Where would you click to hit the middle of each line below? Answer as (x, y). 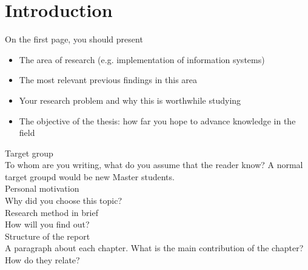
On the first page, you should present (74, 39)
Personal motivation (42, 188)
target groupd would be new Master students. (90, 176)
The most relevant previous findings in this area (108, 80)
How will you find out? (47, 224)
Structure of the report (48, 236)
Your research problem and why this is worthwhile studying (130, 100)
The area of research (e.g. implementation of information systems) (142, 59)
